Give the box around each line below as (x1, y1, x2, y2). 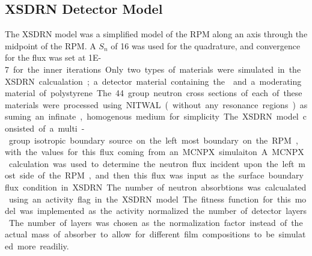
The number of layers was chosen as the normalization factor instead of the (8, 216, 303, 228)
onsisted (5, 121, 35, 134)
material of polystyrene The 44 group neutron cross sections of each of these (5, 87, 302, 99)
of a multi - (38, 121, 85, 134)
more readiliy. (17, 239, 69, 252)
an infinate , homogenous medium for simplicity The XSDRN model (35, 110, 299, 123)
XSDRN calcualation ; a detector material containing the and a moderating (5, 75, 302, 87)
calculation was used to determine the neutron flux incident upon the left (8, 157, 295, 169)
